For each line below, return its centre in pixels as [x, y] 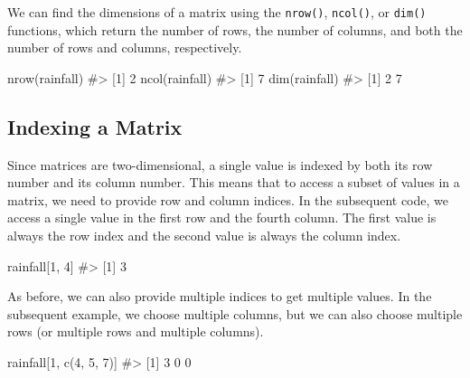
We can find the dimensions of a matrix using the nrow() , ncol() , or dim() [217, 12]
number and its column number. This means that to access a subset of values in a [234, 182]
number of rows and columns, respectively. [125, 47]
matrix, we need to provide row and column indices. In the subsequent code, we [228, 199]
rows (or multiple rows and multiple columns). [136, 331]
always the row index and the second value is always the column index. [204, 236]
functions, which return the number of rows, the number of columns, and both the [235, 29]
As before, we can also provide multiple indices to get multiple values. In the [220, 296]
